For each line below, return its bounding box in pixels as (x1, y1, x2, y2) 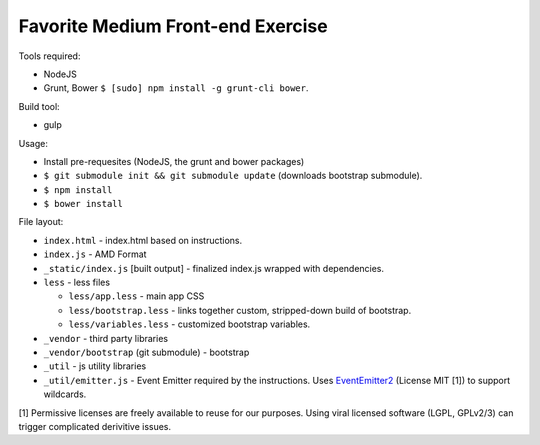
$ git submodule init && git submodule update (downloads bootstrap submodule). (43, 170, 423, 182)
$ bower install (43, 198, 124, 210)
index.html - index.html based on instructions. (43, 234, 243, 246)
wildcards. (43, 388, 87, 400)
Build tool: (18, 100, 60, 112)
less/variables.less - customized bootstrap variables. (68, 318, 311, 330)
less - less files (43, 276, 110, 289)
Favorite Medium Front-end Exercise (18, 15, 329, 37)
